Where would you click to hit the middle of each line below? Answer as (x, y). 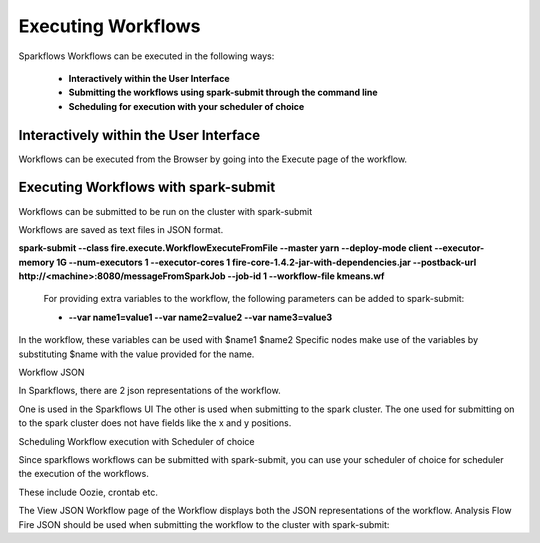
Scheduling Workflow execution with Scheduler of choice (136, 441)
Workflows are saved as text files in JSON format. (121, 229)
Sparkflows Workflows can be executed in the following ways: (146, 56)
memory (36, 262)
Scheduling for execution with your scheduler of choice (186, 106)
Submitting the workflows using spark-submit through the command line (223, 92)
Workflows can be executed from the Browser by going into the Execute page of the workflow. (213, 159)
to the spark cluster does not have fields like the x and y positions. (155, 423)
